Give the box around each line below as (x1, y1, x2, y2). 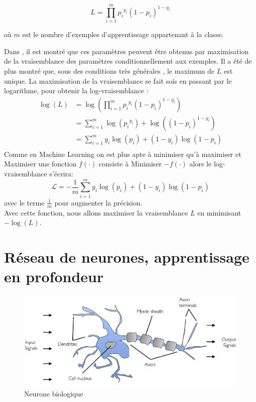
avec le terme (4, 197, 45, 208)
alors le (189, 158, 212, 169)
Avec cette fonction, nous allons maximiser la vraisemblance (4, 207, 188, 218)
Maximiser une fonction (4, 158, 77, 169)
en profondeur (4, 266, 104, 287)
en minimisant (197, 207, 241, 218)
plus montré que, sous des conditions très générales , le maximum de (4, 65, 215, 76)
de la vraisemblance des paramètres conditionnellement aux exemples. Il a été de (4, 56, 252, 66)
